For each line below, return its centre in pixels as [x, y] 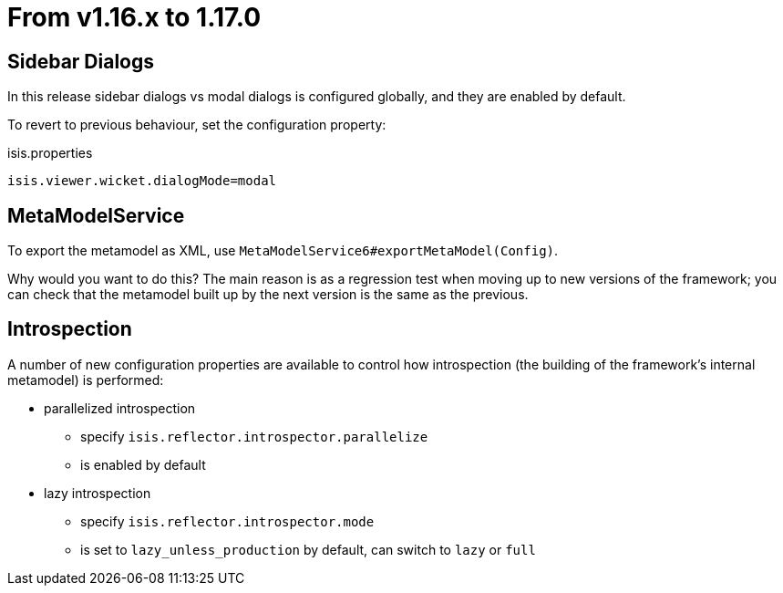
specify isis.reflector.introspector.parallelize [254, 436]
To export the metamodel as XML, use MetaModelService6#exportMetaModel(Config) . [283, 251]
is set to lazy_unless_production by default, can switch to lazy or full [308, 549]
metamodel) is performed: [86, 380]
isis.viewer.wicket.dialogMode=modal [142, 181]
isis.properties [50, 153]
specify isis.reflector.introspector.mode [227, 521]
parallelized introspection [120, 408]
